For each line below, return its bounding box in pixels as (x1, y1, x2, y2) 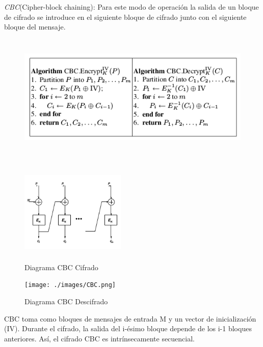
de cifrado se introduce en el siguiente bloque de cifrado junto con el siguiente (4, 11, 247, 22)
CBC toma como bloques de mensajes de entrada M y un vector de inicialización (4, 313, 256, 324)
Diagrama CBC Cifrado (24, 262, 98, 272)
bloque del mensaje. (4, 21, 66, 32)
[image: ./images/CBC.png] (24, 281, 116, 289)
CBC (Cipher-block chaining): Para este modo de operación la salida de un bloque (4, 2, 259, 12)
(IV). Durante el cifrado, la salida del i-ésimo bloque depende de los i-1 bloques (4, 323, 252, 334)
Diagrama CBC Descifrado (24, 296, 108, 306)
